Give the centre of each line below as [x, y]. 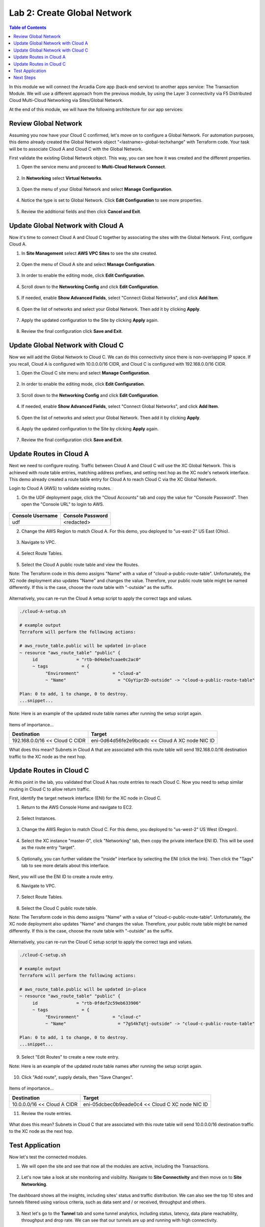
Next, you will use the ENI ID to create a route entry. [61, 877]
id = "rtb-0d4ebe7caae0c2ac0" [87, 660]
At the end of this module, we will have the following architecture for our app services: [96, 109]
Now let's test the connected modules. [48, 1157]
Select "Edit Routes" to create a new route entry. [70, 1057]
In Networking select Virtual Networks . [62, 178]
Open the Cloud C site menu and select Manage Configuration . [86, 373]
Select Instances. [39, 818]
